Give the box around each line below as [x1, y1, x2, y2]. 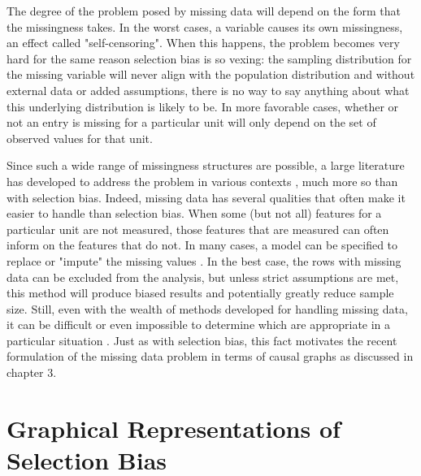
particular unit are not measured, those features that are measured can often [7, 220, 389, 237]
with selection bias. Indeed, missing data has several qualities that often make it [7, 188, 406, 206]
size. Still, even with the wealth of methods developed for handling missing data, [7, 300, 408, 317]
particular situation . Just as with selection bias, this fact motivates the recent [7, 331, 397, 348]
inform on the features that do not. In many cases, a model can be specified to [7, 236, 398, 253]
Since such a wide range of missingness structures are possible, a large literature [7, 157, 405, 174]
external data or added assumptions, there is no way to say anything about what [7, 81, 410, 98]
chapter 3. [7, 364, 57, 381]
